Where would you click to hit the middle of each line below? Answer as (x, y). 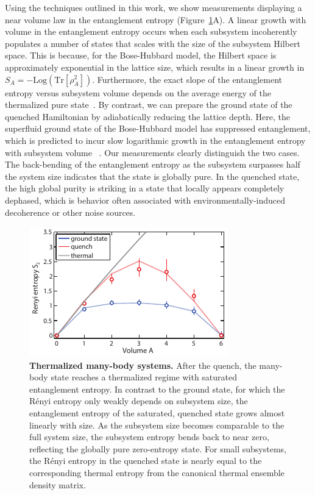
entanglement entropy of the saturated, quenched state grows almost (157, 413)
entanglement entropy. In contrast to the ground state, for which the (157, 389)
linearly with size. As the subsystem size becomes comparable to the (157, 425)
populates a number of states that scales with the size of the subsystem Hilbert (153, 43)
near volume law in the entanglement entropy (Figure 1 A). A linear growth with (156, 19)
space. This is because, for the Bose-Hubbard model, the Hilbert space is (141, 55)
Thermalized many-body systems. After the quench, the (143, 365)
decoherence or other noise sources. (70, 212)
